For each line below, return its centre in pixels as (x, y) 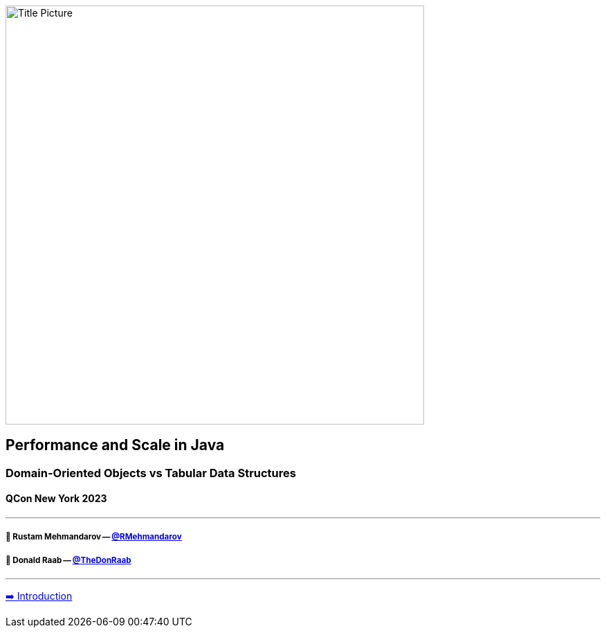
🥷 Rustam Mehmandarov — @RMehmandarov (94, 537)
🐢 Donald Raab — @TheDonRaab (68, 560)
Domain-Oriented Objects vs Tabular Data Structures (151, 473)
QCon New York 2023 (56, 499)
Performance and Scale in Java (115, 445)
